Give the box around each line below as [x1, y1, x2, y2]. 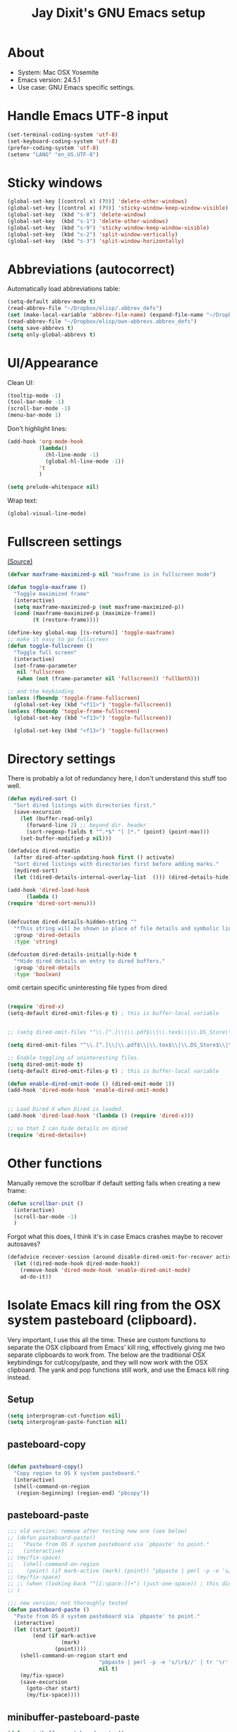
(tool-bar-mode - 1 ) [7, 398, 65, 405]
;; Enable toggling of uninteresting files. [7, 1054, 140, 1061]
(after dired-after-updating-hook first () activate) [13, 854, 175, 861]
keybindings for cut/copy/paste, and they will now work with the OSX [7, 1358, 208, 1366]
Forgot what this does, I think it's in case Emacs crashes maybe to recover [7, 1233, 224, 1241]
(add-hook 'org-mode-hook [7, 438, 83, 446]
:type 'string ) [13, 938, 59, 946]
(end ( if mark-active [32, 1632, 97, 1639]
